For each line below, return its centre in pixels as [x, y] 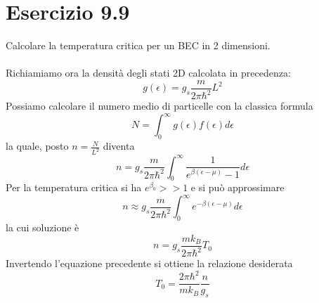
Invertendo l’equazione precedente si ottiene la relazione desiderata [149, 263]
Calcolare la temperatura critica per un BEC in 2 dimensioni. [138, 45]
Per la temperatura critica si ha [74, 187]
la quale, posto [37, 146]
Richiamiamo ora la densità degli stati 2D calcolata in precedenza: [148, 73]
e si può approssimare [237, 187]
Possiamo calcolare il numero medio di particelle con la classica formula [159, 106]
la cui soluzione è [43, 227]
